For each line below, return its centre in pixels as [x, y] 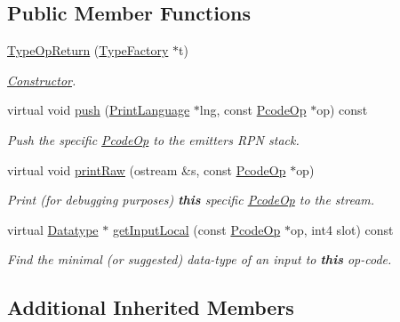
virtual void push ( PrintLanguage [99, 110]
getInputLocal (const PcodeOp [196, 229]
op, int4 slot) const [342, 229]
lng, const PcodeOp [253, 110]
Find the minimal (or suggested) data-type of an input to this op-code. [200, 259]
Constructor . [42, 80]
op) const [342, 110]
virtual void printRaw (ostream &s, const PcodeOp [147, 169]
